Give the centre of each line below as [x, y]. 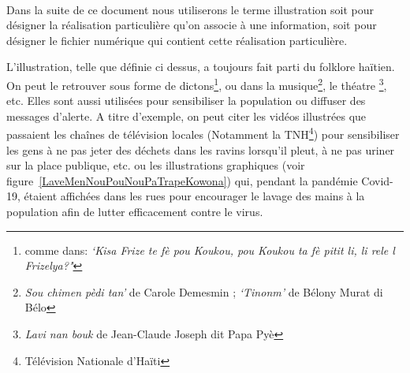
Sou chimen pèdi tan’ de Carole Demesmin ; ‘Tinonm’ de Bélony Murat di [204, 291]
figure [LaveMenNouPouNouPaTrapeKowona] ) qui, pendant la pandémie [182, 180]
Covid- [377, 180]
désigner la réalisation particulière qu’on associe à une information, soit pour [192, 25]
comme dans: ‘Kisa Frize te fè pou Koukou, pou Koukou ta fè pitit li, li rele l [210, 250]
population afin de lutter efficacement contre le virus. [135, 212]
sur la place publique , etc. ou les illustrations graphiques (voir [156, 165]
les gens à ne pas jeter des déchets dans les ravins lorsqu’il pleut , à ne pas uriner [201, 149]
